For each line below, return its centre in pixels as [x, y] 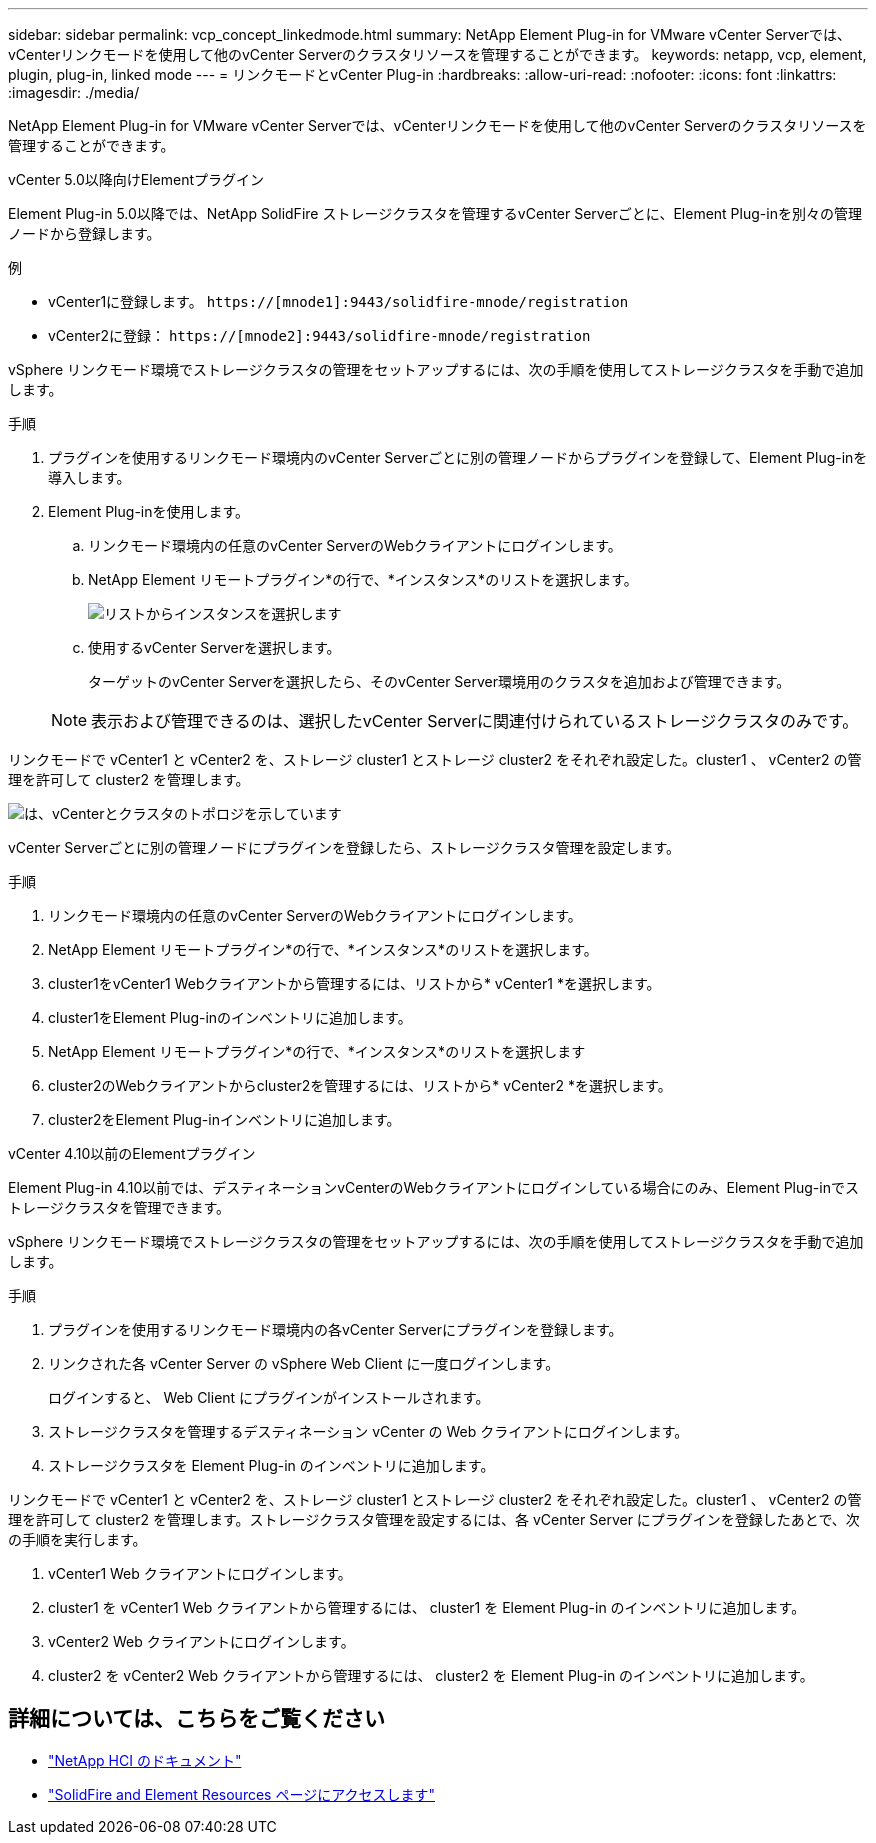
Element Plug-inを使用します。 [149, 511]
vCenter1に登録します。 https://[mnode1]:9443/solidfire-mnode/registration [338, 301]
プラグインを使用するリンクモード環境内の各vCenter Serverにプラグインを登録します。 [335, 1329]
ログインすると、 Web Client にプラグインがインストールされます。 [269, 1397]
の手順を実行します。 [77, 1539]
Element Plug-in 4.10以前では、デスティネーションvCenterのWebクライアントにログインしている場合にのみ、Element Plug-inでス [433, 1187]
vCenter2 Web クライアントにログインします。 [201, 1641]
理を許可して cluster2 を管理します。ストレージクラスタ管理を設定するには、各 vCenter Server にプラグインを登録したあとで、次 [434, 1519]
